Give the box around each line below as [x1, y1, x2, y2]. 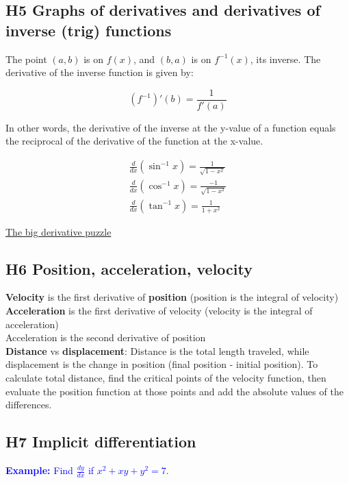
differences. [5, 397, 52, 412]
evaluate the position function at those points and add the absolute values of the [5, 384, 344, 398]
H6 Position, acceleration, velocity [5, 258, 253, 279]
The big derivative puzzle [5, 224, 112, 238]
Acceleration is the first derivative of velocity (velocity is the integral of [5, 304, 313, 318]
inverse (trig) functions [5, 19, 172, 40]
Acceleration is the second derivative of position [5, 330, 206, 345]
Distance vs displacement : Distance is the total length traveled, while [5, 343, 309, 358]
